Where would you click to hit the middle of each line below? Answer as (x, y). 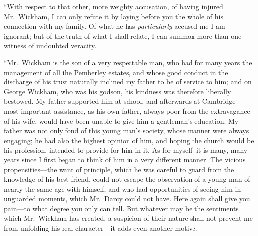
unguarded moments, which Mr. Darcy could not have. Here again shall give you (127, 198)
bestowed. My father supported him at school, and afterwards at (102, 101)
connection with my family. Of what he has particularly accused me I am (115, 26)
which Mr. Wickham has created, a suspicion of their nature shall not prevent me (129, 218)
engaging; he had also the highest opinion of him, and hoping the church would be (129, 140)
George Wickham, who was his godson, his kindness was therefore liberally (118, 91)
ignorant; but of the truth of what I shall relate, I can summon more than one (123, 36)
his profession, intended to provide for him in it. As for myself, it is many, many (126, 150)
